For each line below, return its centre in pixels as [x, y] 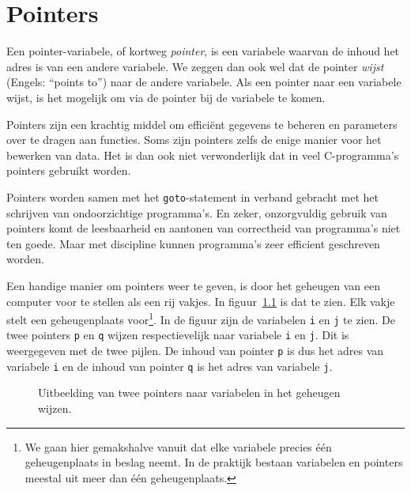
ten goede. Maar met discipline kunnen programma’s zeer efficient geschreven [193, 243]
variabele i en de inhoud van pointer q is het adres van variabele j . [170, 366]
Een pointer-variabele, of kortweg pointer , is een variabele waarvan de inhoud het [203, 51]
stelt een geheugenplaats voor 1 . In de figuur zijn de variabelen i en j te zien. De [201, 318]
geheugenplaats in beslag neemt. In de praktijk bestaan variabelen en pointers [214, 462]
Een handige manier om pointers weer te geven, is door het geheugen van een [193, 285]
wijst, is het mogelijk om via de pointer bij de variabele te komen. [166, 97]
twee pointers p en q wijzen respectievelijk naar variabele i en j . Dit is [178, 335]
